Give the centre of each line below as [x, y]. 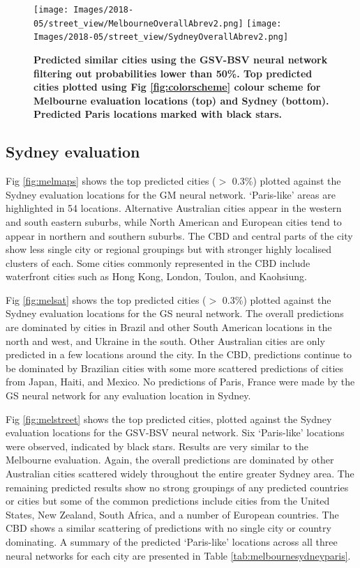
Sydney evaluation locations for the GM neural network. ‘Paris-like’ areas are [171, 194]
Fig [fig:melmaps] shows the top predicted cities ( [111, 181]
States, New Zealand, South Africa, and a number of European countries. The [172, 514]
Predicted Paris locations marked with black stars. [158, 114]
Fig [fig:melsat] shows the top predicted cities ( [106, 299]
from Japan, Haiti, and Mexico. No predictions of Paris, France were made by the [180, 382]
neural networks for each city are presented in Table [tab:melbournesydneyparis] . [178, 555]
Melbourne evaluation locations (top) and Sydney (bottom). [181, 100]
